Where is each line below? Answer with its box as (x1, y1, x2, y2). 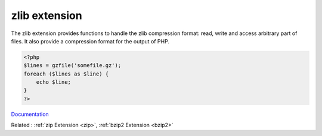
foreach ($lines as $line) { (23, 70, 109, 77)
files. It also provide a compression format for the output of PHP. (11, 37, 170, 45)
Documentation (11, 110, 49, 118)
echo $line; (36, 79, 72, 86)
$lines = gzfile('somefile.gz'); (23, 62, 122, 69)
